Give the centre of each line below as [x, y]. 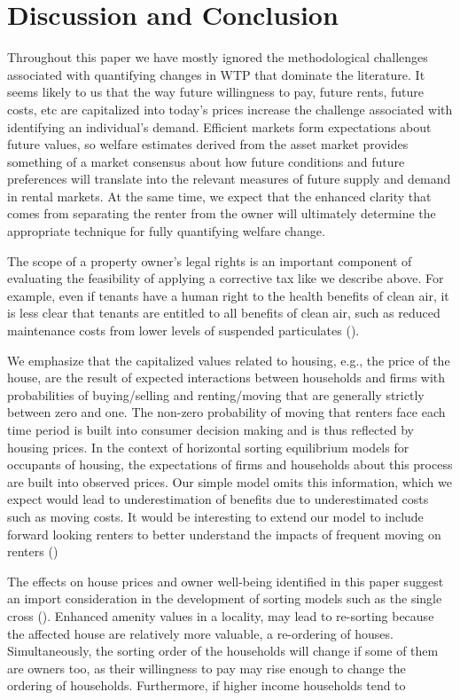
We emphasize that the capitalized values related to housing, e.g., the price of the [229, 360]
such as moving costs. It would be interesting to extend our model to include [215, 516]
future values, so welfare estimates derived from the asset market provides [208, 144]
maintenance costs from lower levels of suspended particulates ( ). [183, 330]
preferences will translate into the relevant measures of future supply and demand [229, 179]
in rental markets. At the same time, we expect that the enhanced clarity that [219, 196]
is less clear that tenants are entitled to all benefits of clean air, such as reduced [224, 313]
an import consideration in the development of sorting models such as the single [225, 598]
